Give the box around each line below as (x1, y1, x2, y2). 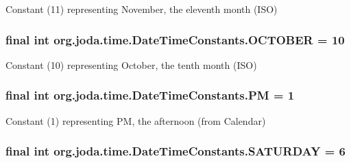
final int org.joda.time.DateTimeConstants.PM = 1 (5, 87, 295, 104)
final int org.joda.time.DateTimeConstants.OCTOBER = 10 (5, 31, 345, 48)
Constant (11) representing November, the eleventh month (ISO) (5, 2, 278, 16)
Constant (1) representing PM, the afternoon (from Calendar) (5, 113, 266, 128)
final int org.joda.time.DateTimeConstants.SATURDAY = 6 (5, 143, 346, 160)
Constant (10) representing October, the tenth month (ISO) (5, 57, 257, 72)
